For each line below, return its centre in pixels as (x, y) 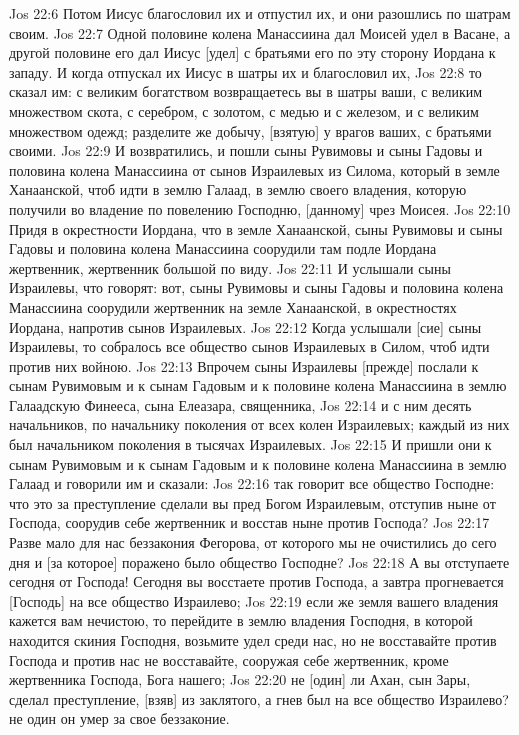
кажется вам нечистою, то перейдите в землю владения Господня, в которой (241, 620)
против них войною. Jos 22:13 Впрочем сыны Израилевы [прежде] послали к (244, 365)
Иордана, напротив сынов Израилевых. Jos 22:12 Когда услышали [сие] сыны (245, 326)
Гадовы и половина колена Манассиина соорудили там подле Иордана (223, 248)
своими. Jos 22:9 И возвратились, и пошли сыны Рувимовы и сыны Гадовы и (246, 150)
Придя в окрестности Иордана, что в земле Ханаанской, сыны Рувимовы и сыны (256, 228)
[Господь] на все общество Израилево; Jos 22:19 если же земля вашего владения (254, 600)
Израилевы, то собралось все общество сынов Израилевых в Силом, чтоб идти (249, 346)
